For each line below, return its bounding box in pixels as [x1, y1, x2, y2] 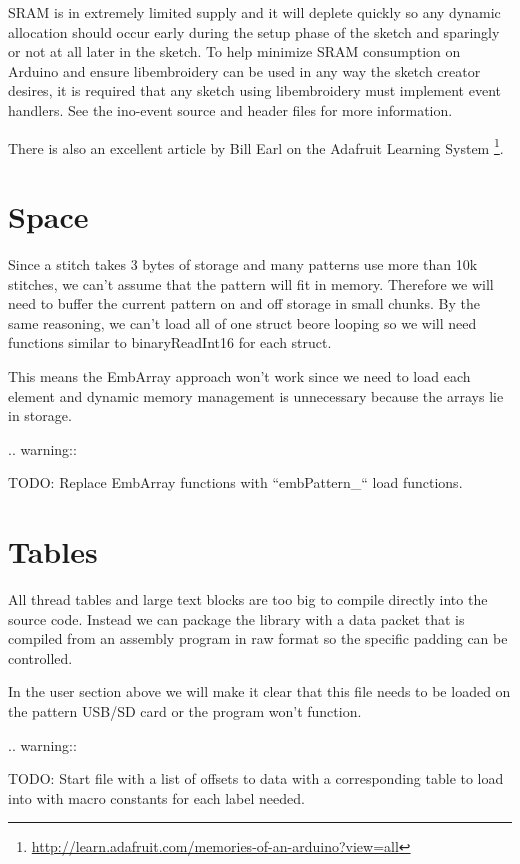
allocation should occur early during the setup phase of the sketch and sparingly [8, 21, 500, 42]
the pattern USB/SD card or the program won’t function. [8, 700, 362, 721]
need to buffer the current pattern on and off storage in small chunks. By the [8, 293, 480, 314]
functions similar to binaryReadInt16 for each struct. [8, 332, 332, 353]
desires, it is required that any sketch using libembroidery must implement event [8, 80, 501, 101]
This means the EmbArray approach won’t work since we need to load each [8, 365, 471, 386]
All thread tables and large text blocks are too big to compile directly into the [8, 589, 488, 609]
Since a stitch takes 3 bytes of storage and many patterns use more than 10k [8, 253, 478, 274]
